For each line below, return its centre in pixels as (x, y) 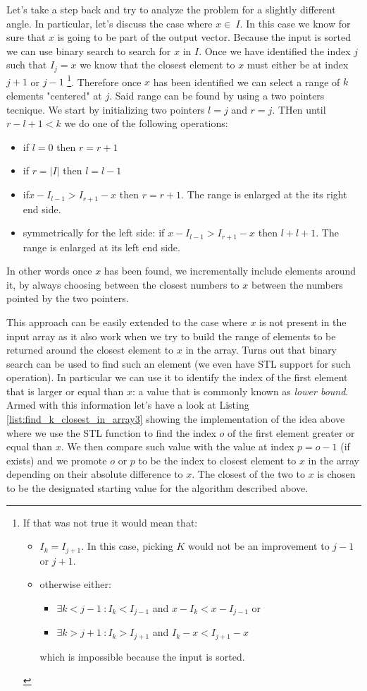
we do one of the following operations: (146, 123)
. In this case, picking (127, 546)
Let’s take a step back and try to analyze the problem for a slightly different (171, 9)
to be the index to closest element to (217, 460)
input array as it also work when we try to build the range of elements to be (171, 336)
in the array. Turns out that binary (261, 350)
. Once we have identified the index (275, 50)
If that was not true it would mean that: (110, 522)
